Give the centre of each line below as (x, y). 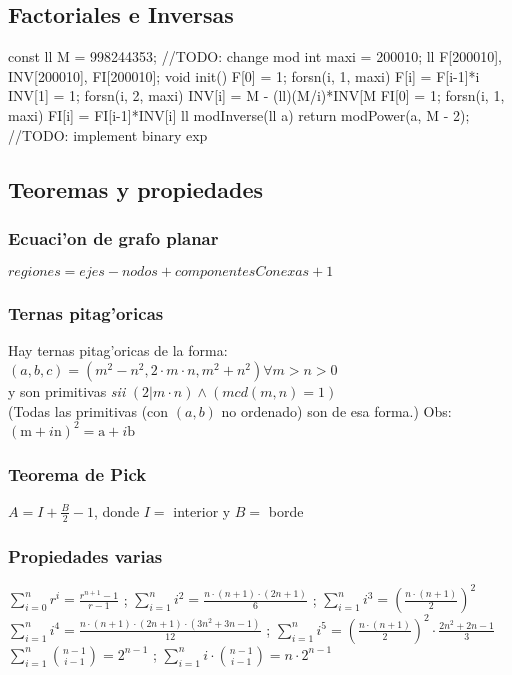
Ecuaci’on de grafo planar (113, 237)
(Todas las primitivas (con (88, 410)
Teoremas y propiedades (135, 188)
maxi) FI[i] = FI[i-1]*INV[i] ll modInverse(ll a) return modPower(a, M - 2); (239, 114)
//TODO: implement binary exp (108, 134)
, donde (117, 510)
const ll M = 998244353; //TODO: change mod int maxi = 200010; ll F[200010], (255, 56)
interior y (202, 510)
